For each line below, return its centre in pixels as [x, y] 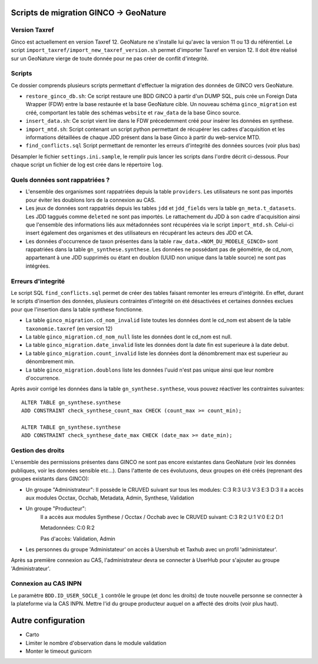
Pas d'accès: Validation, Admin [78, 538]
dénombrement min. [50, 361]
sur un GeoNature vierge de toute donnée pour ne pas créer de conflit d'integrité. [110, 58]
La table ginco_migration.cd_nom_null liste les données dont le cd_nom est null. [129, 337]
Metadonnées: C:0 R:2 [68, 528]
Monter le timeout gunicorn [59, 651]
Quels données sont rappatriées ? [60, 180]
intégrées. [38, 266]
